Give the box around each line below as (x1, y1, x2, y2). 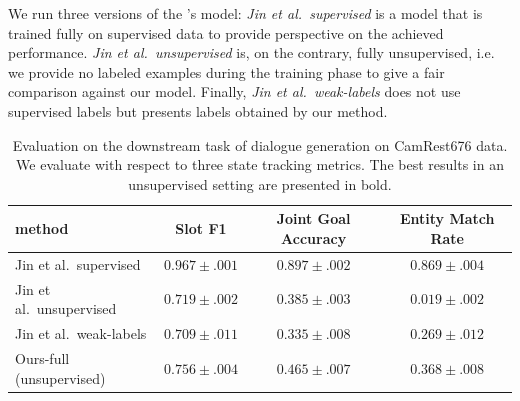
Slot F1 (175, 218, 227, 239)
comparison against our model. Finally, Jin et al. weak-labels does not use (8, 81, 461, 102)
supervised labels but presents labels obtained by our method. (8, 100, 388, 121)
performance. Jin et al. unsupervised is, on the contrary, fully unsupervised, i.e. (8, 42, 495, 63)
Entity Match (399, 208, 495, 229)
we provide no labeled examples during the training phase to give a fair (8, 61, 445, 82)
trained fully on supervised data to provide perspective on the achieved (8, 22, 444, 43)
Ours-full (15, 347, 70, 368)
